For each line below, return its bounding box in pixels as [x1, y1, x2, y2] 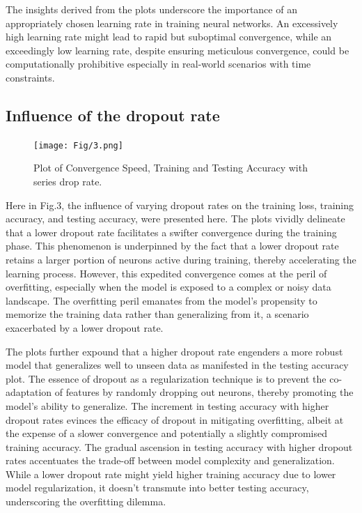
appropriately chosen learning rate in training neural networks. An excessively [6, 15, 338, 30]
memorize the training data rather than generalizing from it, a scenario [6, 307, 309, 321]
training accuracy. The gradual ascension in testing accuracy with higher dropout [6, 439, 353, 454]
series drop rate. [33, 174, 102, 189]
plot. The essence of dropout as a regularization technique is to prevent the [6, 371, 326, 385]
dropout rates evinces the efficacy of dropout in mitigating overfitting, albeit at [6, 412, 344, 427]
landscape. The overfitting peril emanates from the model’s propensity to [6, 293, 317, 307]
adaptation [6, 385, 52, 399]
